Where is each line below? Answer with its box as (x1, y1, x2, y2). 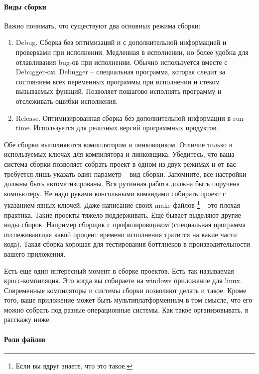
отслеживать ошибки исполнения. (15, 95, 118, 106)
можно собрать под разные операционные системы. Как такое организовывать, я (4, 304, 248, 315)
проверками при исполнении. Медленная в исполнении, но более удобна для (15, 46, 249, 57)
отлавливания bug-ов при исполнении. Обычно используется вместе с (15, 56, 228, 67)
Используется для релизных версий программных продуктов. (33, 122, 219, 133)
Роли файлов (4, 334, 46, 344)
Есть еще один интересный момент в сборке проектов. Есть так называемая (4, 265, 234, 276)
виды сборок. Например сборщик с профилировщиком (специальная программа (4, 219, 246, 230)
